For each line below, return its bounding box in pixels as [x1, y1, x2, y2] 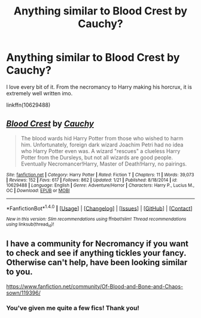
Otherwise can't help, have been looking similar [6, 257, 188, 268]
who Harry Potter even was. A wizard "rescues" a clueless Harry [20, 147, 181, 154]
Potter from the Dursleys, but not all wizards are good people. [20, 154, 173, 161]
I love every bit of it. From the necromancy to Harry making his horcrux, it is [6, 83, 193, 91]
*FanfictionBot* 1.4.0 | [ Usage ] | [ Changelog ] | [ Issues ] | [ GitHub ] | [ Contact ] [6, 203, 193, 212]
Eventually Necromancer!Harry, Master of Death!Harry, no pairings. [20, 160, 187, 167]
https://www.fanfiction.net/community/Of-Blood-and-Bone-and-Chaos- [6, 283, 184, 290]
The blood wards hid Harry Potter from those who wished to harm [20, 134, 184, 142]
